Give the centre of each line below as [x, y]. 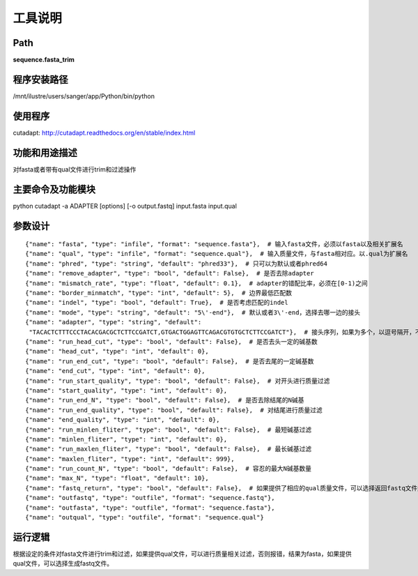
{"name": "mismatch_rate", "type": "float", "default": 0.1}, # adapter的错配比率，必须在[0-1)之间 [197, 283]
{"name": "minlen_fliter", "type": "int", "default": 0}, [126, 439]
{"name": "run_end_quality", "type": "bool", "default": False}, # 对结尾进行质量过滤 [174, 410]
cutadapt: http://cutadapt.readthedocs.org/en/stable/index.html [104, 132]
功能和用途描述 [45, 152]
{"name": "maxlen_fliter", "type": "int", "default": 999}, [130, 459]
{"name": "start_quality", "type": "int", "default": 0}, [126, 390]
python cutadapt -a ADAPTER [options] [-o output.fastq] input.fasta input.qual [125, 206]
